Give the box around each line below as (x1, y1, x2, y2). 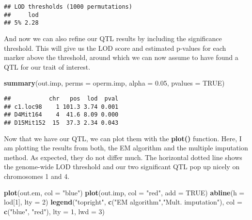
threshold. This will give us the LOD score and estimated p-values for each (4, 43, 226, 53)
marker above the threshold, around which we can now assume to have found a (4, 52, 238, 62)
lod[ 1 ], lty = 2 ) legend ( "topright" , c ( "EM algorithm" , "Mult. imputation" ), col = (4, 197, 242, 207)
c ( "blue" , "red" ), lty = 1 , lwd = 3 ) (4, 206, 105, 216)
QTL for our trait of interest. (4, 61, 91, 72)
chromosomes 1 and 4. (4, 171, 70, 181)
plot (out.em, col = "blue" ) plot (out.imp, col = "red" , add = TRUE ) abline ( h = (4, 187, 245, 197)
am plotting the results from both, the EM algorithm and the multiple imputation (4, 143, 248, 153)
